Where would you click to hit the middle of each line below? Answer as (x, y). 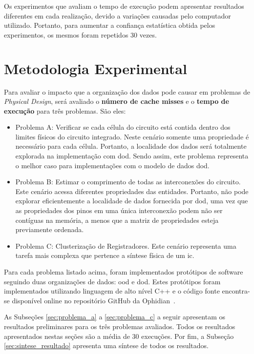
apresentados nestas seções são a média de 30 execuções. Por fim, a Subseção (119, 336)
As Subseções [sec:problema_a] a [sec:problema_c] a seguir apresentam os (115, 317)
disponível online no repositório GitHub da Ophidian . (94, 300)
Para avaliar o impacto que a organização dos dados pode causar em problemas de (127, 91)
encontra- (236, 291)
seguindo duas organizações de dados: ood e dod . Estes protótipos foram (112, 281)
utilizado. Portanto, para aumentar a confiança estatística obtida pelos (110, 25)
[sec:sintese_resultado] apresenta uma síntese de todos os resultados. (106, 345)
